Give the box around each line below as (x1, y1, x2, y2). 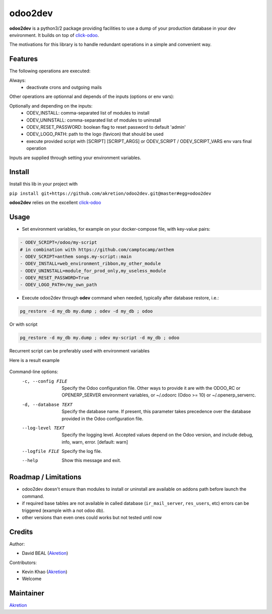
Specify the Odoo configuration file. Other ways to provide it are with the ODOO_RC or (61, 385, 241, 391)
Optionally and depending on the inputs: (9, 103, 93, 109)
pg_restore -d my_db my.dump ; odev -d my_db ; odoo (20, 309, 153, 314)
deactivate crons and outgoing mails (26, 84, 102, 90)
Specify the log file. (61, 448, 102, 454)
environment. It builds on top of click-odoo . (9, 32, 99, 38)
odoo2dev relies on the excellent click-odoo (9, 199, 101, 206)
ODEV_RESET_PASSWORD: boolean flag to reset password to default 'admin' (26, 124, 186, 130)
